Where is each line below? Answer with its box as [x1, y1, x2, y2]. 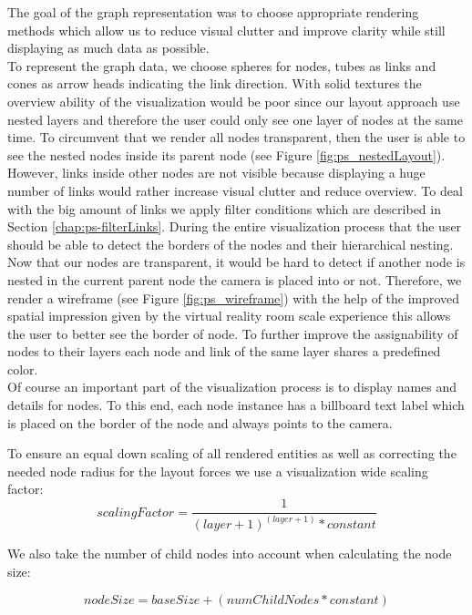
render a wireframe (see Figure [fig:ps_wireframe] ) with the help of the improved [7, 288, 460, 307]
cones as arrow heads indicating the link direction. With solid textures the [7, 74, 422, 93]
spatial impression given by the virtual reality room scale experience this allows [7, 306, 451, 325]
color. [7, 359, 38, 378]
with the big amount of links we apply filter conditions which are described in [7, 199, 441, 218]
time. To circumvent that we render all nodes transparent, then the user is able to [7, 128, 466, 147]
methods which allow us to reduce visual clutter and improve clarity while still [7, 20, 446, 39]
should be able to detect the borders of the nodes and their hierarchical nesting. [7, 234, 454, 253]
